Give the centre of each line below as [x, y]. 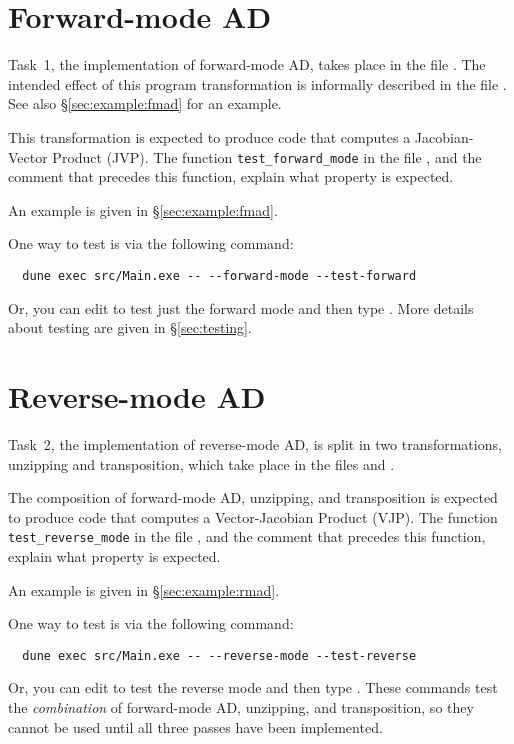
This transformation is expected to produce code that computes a [209, 136]
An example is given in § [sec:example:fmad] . [143, 209]
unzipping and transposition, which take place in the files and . [201, 463]
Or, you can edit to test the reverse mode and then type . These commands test [253, 687]
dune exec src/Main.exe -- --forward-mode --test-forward [219, 275]
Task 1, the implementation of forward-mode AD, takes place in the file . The [247, 64]
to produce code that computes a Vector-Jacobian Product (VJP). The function [253, 516]
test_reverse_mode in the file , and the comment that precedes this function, [247, 536]
